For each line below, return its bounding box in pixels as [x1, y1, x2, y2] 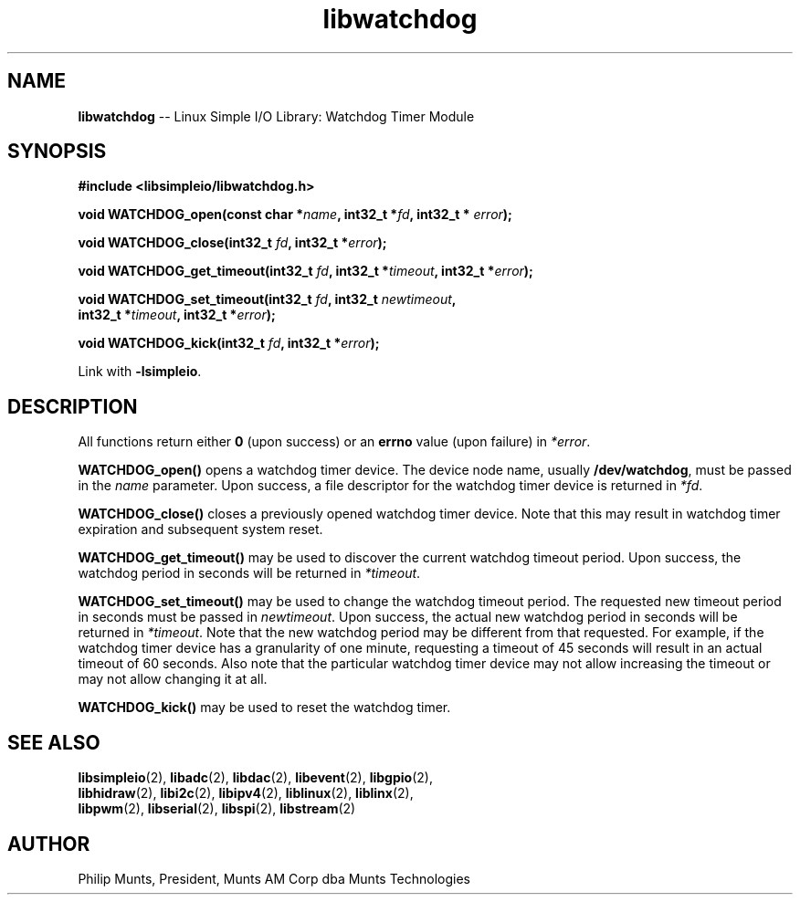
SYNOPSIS [7, 140, 107, 163]
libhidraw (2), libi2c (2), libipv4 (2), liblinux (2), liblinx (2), [78, 785, 414, 802]
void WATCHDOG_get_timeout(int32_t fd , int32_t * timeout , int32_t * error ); [78, 263, 533, 279]
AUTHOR [7, 832, 90, 855]
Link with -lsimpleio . [78, 363, 202, 380]
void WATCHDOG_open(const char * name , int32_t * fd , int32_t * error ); [78, 206, 512, 223]
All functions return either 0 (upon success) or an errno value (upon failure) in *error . [78, 434, 591, 450]
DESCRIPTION [7, 394, 138, 418]
